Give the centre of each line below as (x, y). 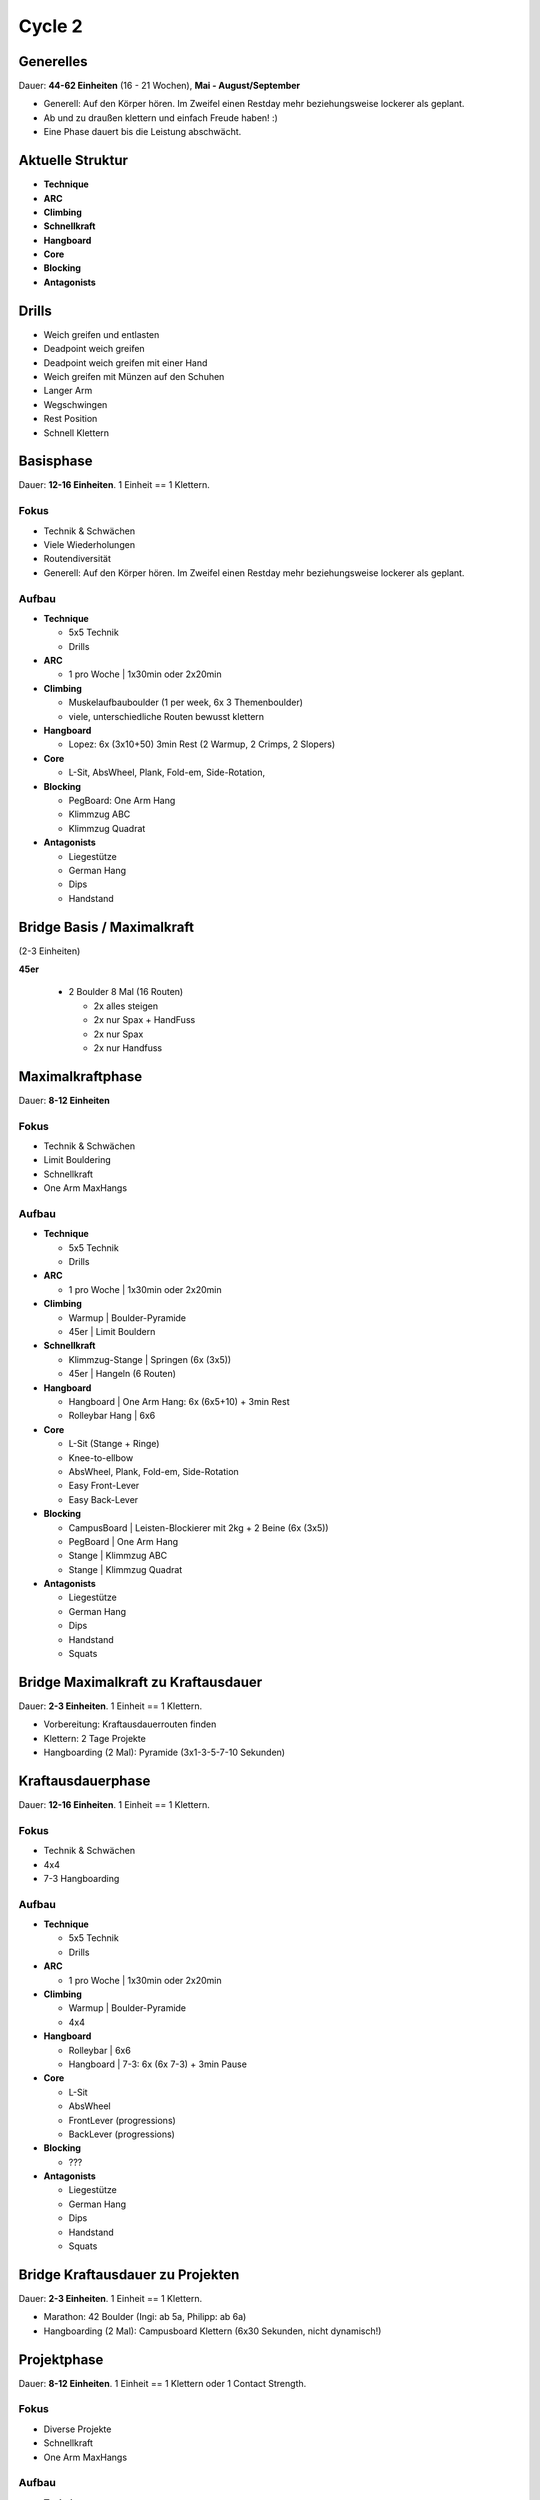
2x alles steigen (126, 1006)
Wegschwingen (75, 404)
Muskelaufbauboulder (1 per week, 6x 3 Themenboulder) (186, 702)
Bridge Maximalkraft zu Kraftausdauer (140, 1681)
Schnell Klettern (76, 432)
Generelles (53, 61)
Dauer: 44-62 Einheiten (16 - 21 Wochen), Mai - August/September (159, 86)
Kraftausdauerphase (84, 1780)
